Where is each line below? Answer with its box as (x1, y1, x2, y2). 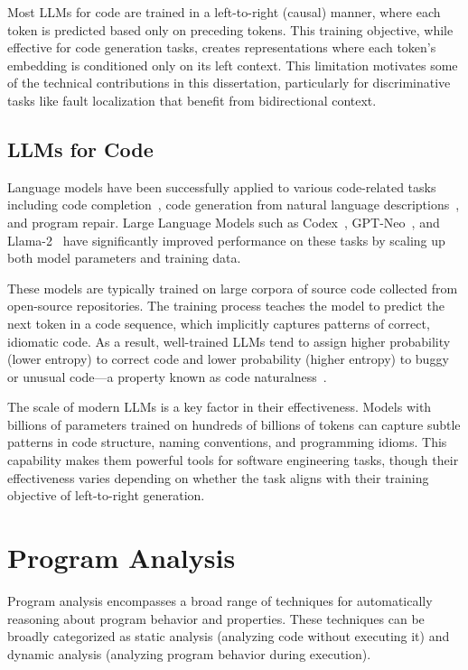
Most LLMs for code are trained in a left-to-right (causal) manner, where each (7, 3, 441, 21)
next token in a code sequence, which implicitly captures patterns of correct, (7, 313, 430, 332)
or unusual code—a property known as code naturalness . (7, 367, 327, 386)
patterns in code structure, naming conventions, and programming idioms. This (7, 433, 447, 451)
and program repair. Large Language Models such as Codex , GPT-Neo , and (7, 212, 440, 231)
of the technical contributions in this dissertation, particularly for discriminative (7, 73, 451, 92)
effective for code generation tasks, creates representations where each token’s (7, 38, 436, 57)
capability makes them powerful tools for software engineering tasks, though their (7, 451, 459, 470)
